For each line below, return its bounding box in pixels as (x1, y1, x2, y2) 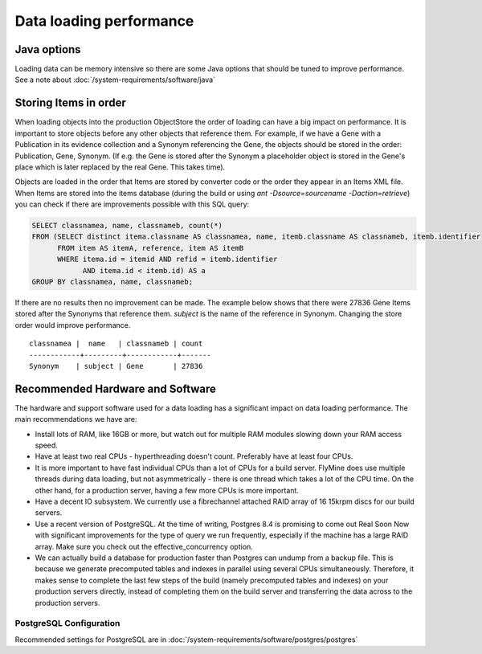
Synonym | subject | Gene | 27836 (29, 362, 203, 370)
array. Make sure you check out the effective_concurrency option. (35, 542, 253, 551)
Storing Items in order (14, 96, 126, 110)
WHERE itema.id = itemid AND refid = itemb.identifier (57, 255, 278, 264)
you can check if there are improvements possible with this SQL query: (14, 199, 250, 209)
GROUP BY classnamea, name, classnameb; (31, 277, 193, 287)
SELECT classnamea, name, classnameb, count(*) (31, 221, 223, 231)
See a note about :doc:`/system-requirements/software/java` (14, 75, 216, 84)
